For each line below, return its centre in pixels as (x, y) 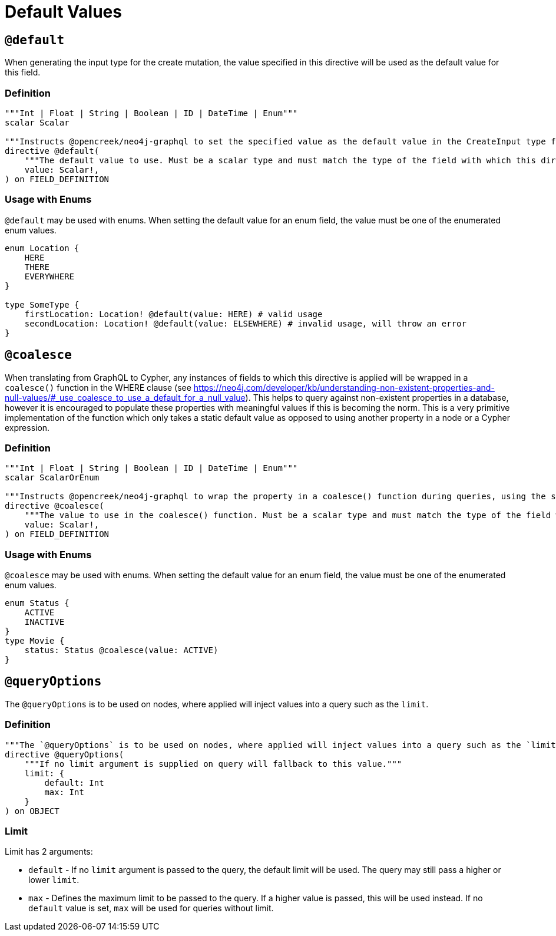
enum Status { (37, 603)
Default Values (63, 12)
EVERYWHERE (49, 276)
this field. (23, 72)
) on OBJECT (32, 811)
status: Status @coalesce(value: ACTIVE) (121, 650)
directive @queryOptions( (64, 754)
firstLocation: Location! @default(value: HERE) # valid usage (173, 314)
